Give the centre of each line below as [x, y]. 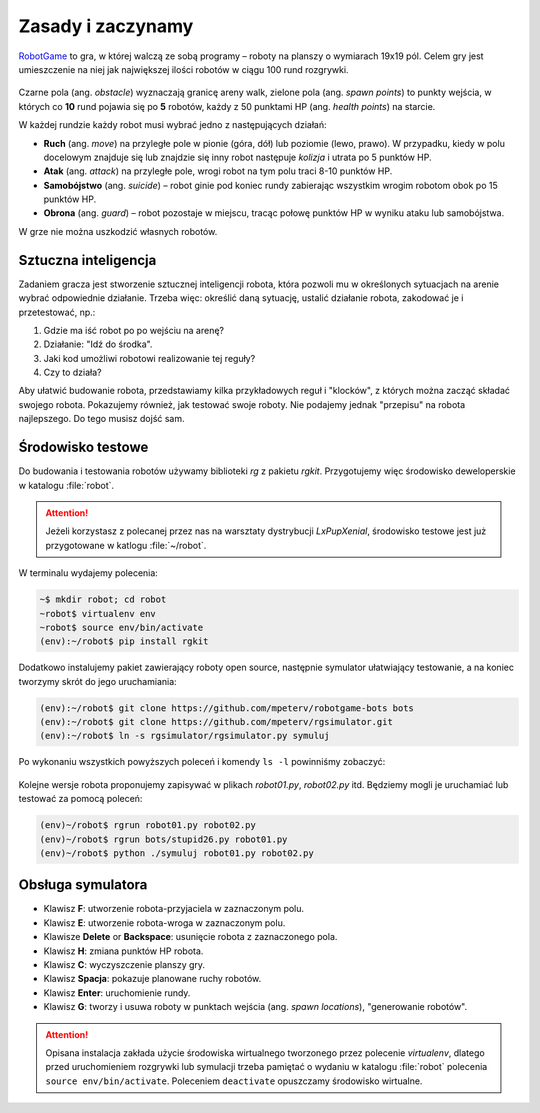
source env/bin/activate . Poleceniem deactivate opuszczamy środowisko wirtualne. [234, 1081]
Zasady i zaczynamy [106, 26]
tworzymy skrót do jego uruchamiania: [97, 681]
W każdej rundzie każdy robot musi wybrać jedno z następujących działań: [172, 125]
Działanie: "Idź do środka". [98, 344]
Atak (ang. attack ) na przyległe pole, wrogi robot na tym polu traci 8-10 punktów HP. [218, 171]
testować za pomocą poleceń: [80, 799]
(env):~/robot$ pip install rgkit [124, 641]
